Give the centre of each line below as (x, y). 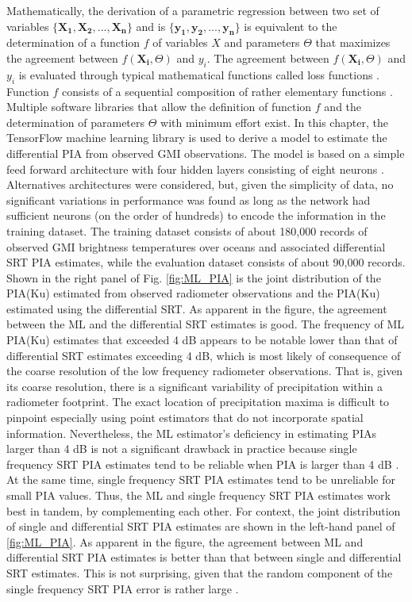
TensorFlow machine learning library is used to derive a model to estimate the (197, 138)
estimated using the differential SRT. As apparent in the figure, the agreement (197, 308)
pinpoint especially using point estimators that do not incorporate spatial (185, 418)
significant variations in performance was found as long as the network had (189, 199)
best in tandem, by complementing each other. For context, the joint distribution (204, 510)
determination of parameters (76, 122)
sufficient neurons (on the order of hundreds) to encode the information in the (196, 215)
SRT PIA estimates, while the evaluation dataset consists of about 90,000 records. (206, 262)
